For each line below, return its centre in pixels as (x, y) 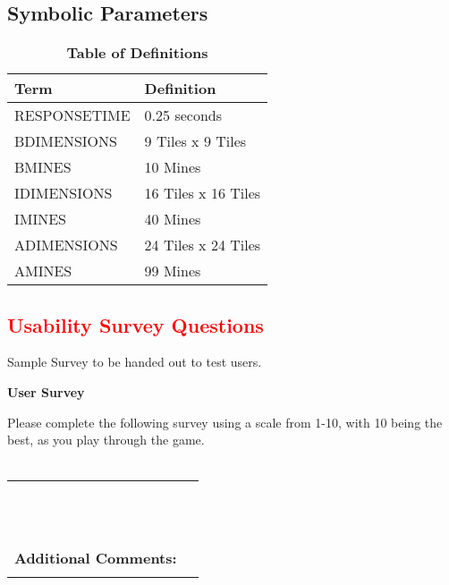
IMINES (41, 219)
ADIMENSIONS (66, 245)
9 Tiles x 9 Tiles (195, 141)
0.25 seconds (183, 115)
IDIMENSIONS (64, 193)
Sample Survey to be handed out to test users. (135, 362)
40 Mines (173, 219)
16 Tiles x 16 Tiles (203, 193)
